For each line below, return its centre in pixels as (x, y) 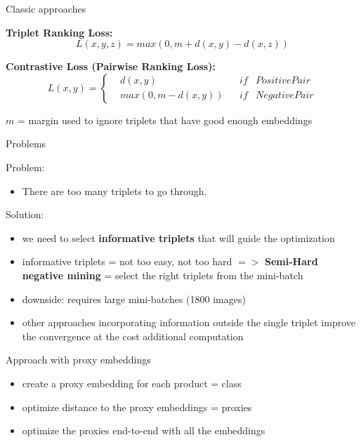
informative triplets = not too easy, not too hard (127, 261)
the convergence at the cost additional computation (133, 336)
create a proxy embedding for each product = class (132, 383)
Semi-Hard (291, 261)
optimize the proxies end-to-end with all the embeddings (144, 430)
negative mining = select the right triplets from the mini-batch (163, 275)
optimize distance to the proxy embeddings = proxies (137, 407)
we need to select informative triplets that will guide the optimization (178, 237)
